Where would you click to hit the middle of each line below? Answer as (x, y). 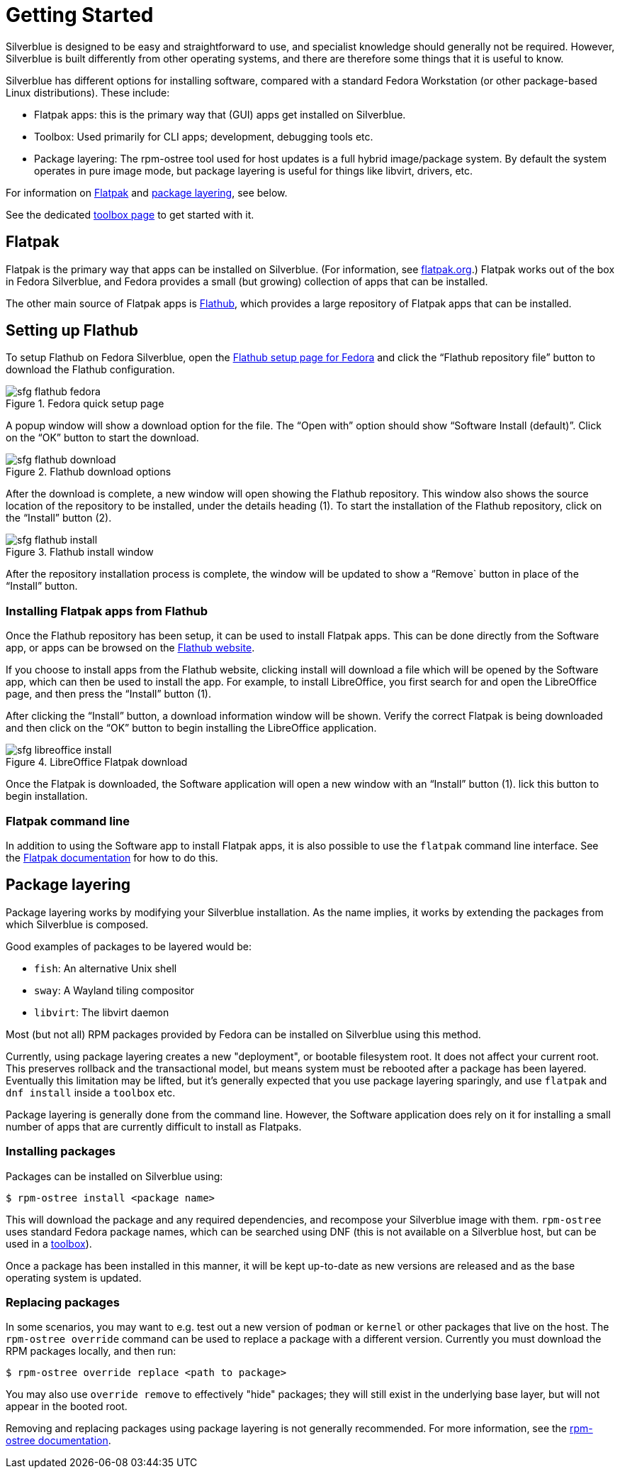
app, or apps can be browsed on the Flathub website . (130, 648)
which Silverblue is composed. (77, 924)
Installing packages (61, 1151)
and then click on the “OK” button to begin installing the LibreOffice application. (191, 728)
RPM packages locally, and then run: (91, 1351)
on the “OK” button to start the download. (102, 438)
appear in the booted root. (67, 1407)
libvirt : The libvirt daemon (102, 1012)
